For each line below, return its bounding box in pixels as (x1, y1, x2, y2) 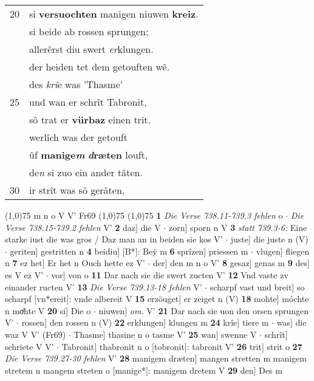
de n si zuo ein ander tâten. (29, 165, 143, 179)
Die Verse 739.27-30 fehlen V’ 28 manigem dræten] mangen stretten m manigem (5, 352, 307, 365)
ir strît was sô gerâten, (29, 183, 125, 197)
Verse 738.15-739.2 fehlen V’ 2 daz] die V (5, 221, 161, 233)
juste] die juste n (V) (230, 233, 309, 245)
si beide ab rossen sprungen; (29, 24, 149, 38)
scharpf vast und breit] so (210, 280, 305, 293)
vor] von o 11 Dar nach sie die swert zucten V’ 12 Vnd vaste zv (51, 268, 288, 281)
